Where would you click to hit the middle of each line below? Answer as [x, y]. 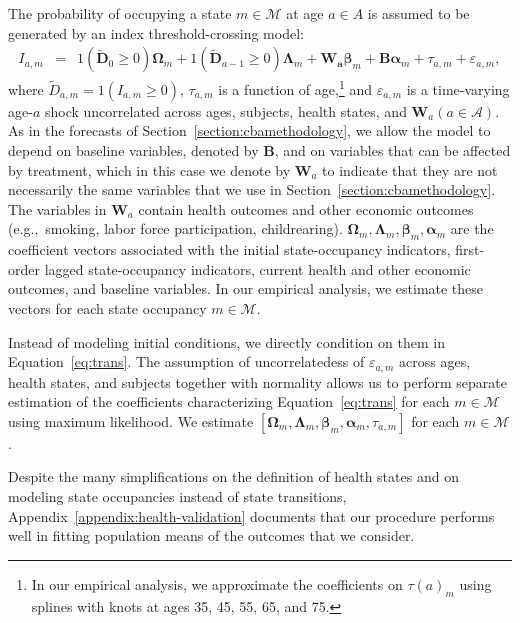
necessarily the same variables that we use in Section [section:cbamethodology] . [252, 189]
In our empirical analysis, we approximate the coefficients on [217, 583]
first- [470, 249]
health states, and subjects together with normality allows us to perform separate [257, 381]
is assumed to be [418, 13]
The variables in [57, 208]
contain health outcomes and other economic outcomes [306, 208]
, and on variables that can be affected [392, 150]
